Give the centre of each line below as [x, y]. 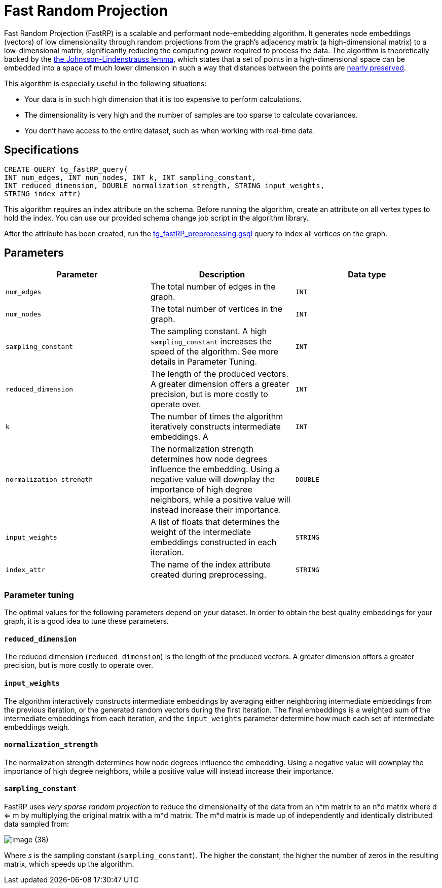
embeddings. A [179, 437]
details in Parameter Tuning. [204, 362]
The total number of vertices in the [216, 309]
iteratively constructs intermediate [215, 427]
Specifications [42, 150]
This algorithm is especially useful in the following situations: [105, 83]
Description [222, 275]
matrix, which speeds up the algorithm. [69, 864]
